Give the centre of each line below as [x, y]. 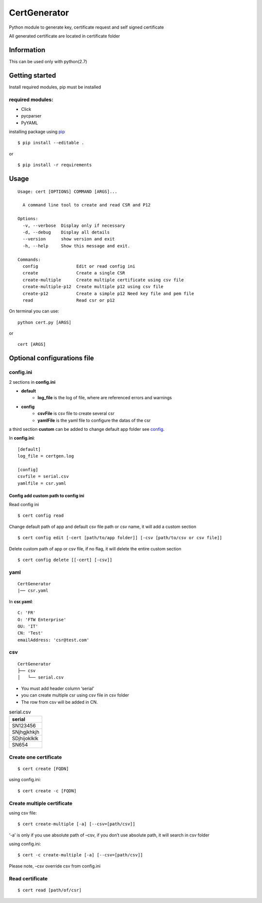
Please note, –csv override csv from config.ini [55, 866]
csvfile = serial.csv [43, 477]
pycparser [31, 116]
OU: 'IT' [28, 626]
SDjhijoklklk [25, 738]
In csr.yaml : [21, 601]
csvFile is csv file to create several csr [76, 413]
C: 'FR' [27, 613]
